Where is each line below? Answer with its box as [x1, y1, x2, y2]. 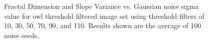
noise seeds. [4, 30, 39, 40]
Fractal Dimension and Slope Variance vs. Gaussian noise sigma [4, 1, 199, 11]
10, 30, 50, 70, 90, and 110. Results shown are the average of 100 [4, 20, 201, 31]
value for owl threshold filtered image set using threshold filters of [4, 10, 205, 21]
